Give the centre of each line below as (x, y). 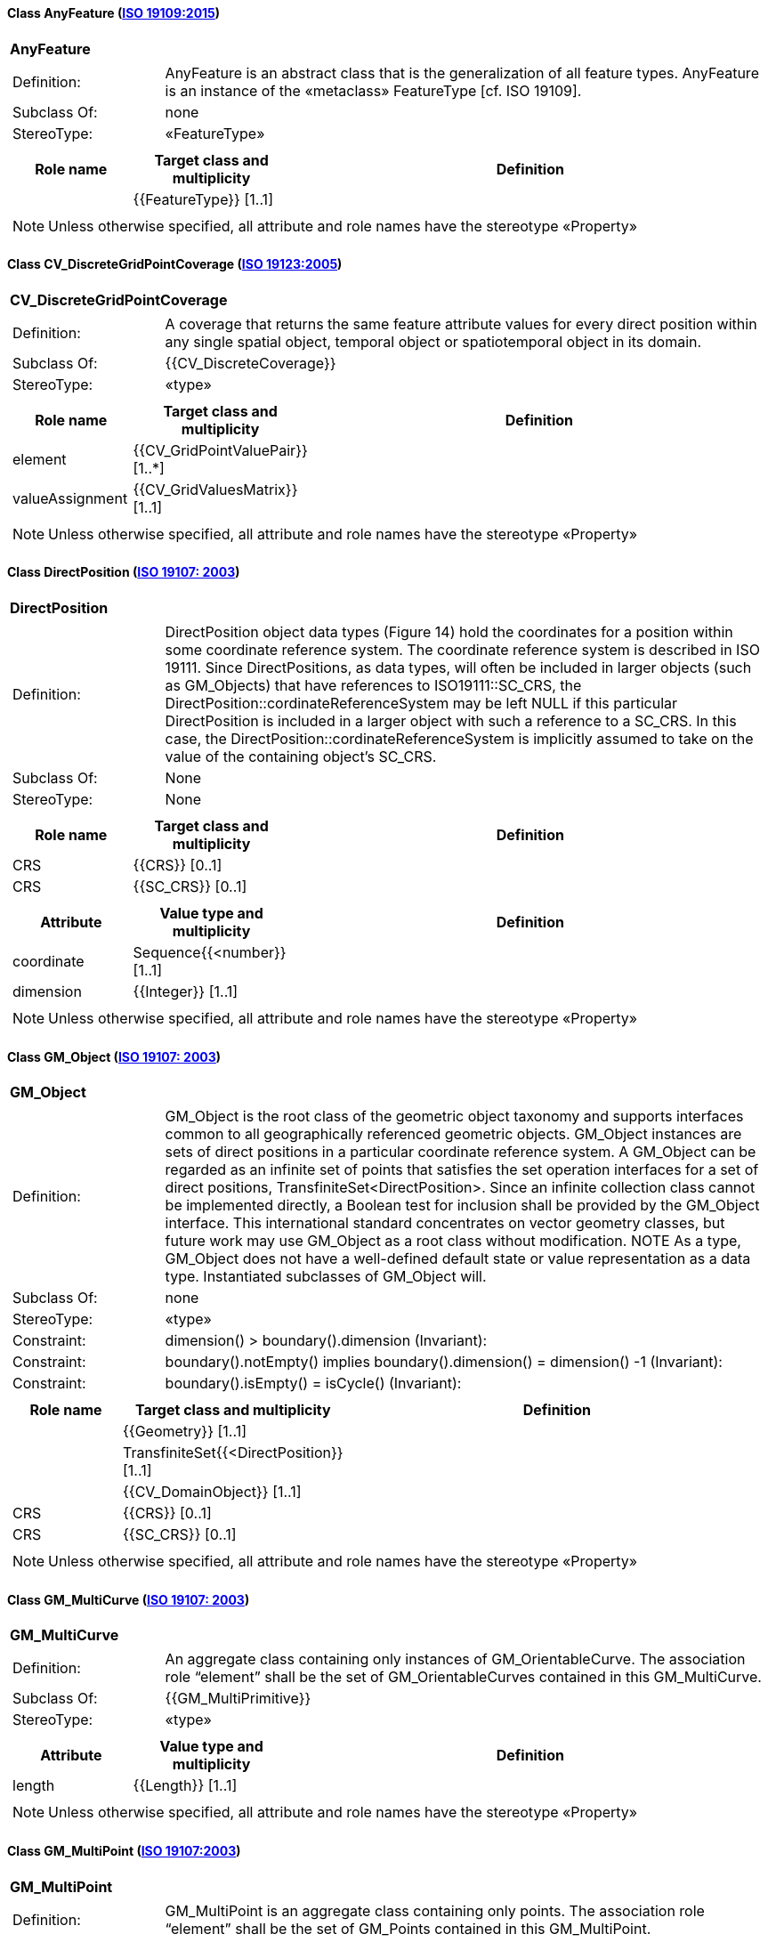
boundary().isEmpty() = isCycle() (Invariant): (313, 1384)
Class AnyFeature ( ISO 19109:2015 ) (114, 13)
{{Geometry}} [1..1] (184, 1432)
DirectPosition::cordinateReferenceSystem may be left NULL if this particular (421, 704)
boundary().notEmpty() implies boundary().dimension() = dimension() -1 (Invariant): (444, 1362)
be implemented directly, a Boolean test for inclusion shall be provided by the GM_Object (462, 1206)
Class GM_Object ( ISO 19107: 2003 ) (114, 1056)
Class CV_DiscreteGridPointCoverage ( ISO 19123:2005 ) (175, 264)
